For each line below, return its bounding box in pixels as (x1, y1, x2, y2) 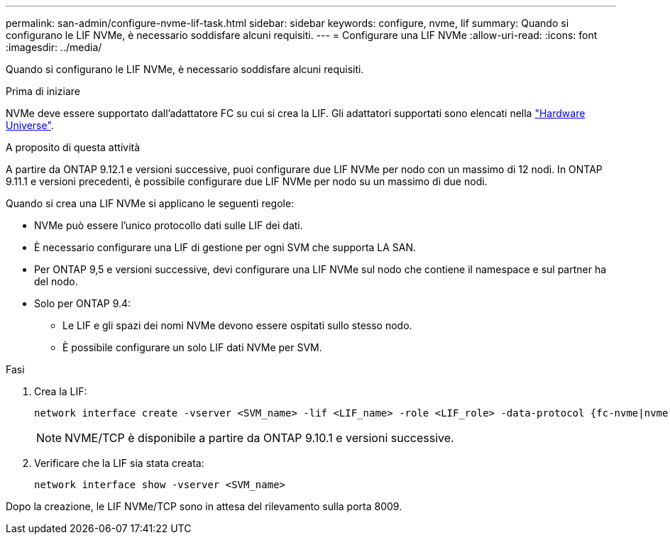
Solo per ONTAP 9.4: (34, 297, 131, 309)
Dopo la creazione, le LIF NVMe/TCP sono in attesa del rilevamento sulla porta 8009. (6, 500, 402, 512)
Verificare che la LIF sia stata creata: (34, 457, 204, 469)
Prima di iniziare (6, 85, 80, 97)
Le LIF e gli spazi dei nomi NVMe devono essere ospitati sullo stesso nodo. (62, 319, 412, 331)
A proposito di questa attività (6, 141, 141, 153)
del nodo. (34, 275, 78, 287)
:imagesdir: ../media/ (6, 41, 102, 53)
